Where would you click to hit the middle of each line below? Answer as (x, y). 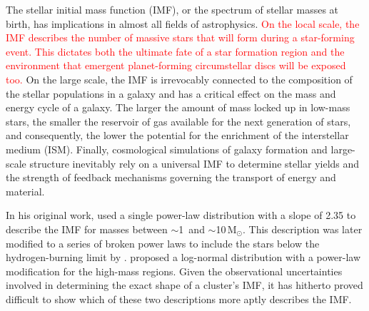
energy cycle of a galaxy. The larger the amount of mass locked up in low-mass (178, 107)
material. (25, 191)
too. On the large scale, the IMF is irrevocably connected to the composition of (179, 79)
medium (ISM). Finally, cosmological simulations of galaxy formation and (167, 149)
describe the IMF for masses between (87, 229)
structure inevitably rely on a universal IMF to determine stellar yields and (194, 163)
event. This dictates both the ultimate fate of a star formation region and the (175, 51)
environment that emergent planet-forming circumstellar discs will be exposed (176, 65)
